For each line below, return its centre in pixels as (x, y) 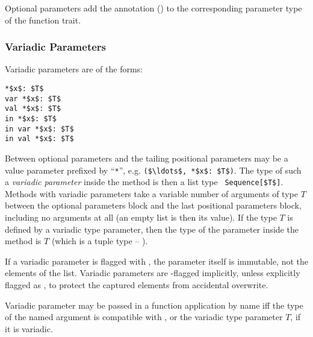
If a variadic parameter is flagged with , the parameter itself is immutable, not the (157, 261)
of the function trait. (43, 20)
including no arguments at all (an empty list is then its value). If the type (141, 217)
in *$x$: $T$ (31, 118)
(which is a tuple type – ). (100, 241)
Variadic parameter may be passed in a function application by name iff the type (154, 305)
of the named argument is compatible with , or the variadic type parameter (144, 317)
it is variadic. (29, 328)
